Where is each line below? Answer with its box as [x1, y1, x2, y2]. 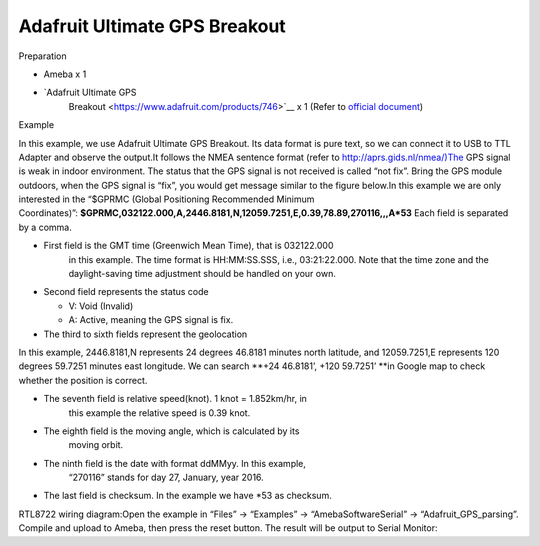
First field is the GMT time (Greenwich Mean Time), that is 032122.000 [43, 240, 334, 252]
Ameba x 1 [43, 68, 87, 80]
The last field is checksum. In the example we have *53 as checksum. [43, 490, 332, 502]
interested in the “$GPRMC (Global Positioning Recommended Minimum [18, 193, 315, 205]
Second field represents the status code [43, 286, 209, 298]
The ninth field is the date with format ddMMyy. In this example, [43, 457, 307, 469]
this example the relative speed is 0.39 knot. [68, 406, 251, 419]
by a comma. [18, 221, 72, 233]
